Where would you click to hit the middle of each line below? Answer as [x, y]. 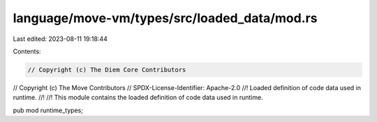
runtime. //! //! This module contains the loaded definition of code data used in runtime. [138, 98]
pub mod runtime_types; [48, 110]
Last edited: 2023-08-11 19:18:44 [60, 39]
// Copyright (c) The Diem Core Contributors [107, 70]
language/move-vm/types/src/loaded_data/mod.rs [165, 18]
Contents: [27, 51]
